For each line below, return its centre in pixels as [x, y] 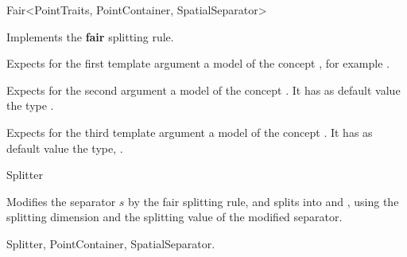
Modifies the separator [61, 201]
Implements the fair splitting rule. [90, 36]
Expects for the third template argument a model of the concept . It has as [190, 132]
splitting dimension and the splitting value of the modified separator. [174, 217]
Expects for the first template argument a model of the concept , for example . [198, 63]
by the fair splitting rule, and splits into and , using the [264, 201]
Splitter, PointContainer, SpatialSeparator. [111, 243]
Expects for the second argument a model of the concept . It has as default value [203, 90]
